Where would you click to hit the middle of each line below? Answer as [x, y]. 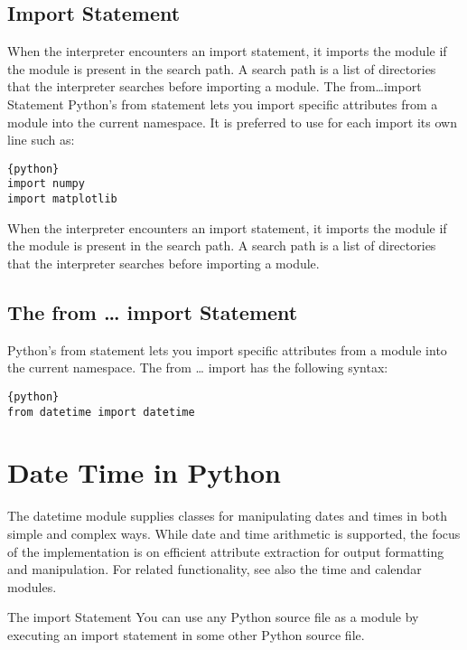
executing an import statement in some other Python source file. [186, 634]
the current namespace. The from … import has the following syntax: [198, 367]
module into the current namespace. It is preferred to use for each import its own [232, 122]
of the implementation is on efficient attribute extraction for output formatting [226, 551]
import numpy [46, 184]
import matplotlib [62, 199]
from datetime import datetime [101, 412]
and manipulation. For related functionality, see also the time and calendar [215, 569]
